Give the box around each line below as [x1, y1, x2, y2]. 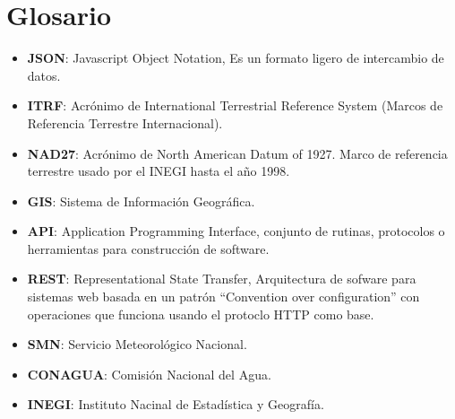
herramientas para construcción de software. [27, 239, 270, 258]
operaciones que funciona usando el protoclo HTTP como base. [27, 304, 374, 323]
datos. [27, 65, 61, 84]
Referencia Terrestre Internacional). [27, 113, 223, 132]
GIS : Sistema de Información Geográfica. [27, 191, 255, 210]
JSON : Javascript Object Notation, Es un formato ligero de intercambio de [27, 48, 444, 67]
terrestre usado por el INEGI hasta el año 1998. [27, 161, 290, 180]
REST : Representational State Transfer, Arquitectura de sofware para [27, 269, 416, 288]
